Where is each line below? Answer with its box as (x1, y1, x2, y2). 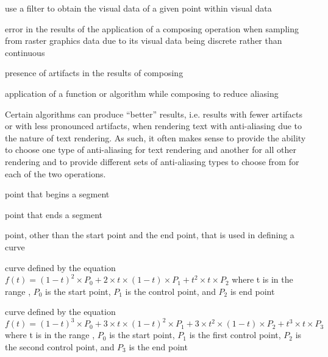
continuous (5, 46, 45, 58)
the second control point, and (5, 340, 115, 353)
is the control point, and (125, 285, 216, 297)
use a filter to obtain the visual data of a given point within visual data (5, 2, 272, 14)
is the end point (129, 340, 188, 353)
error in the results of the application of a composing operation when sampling (5, 22, 299, 35)
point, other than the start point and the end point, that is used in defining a (5, 228, 294, 241)
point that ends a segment (5, 208, 102, 221)
